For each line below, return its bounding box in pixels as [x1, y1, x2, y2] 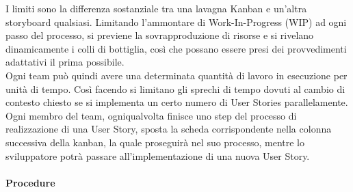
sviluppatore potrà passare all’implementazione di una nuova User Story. [5, 148, 310, 163]
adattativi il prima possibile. [5, 55, 125, 69]
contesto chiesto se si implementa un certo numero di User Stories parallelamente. [5, 95, 348, 109]
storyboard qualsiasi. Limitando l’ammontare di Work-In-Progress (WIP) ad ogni [5, 14, 347, 29]
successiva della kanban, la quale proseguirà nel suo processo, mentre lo [5, 135, 304, 149]
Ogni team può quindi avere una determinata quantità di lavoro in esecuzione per [5, 68, 348, 82]
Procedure [5, 175, 55, 189]
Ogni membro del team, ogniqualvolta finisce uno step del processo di [5, 108, 297, 122]
